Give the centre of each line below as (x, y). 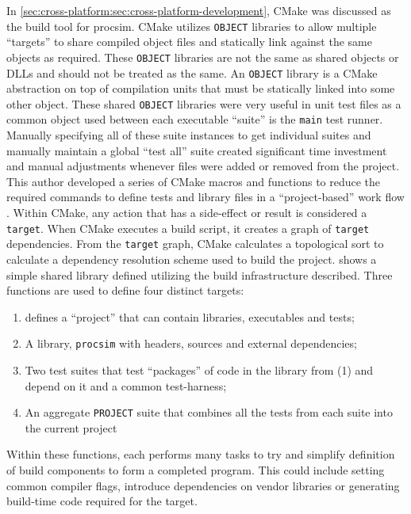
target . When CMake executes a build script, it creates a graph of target (188, 228)
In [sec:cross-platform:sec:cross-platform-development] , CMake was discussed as (199, 10)
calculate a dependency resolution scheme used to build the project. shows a (192, 259)
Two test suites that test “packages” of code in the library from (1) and (199, 369)
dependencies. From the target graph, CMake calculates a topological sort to (195, 244)
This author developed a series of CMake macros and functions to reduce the (194, 181)
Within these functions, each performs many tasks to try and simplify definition (201, 454)
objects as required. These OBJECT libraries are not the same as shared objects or (203, 57)
